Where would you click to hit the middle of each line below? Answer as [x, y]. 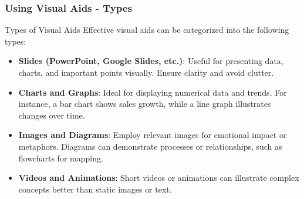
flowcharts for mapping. [61, 158]
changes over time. [52, 115]
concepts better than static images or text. [95, 189]
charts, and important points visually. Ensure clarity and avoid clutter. [146, 72]
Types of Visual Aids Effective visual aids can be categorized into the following [147, 30]
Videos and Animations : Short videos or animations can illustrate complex [159, 178]
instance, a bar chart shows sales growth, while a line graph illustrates [145, 104]
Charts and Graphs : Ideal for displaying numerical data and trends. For [153, 92]
